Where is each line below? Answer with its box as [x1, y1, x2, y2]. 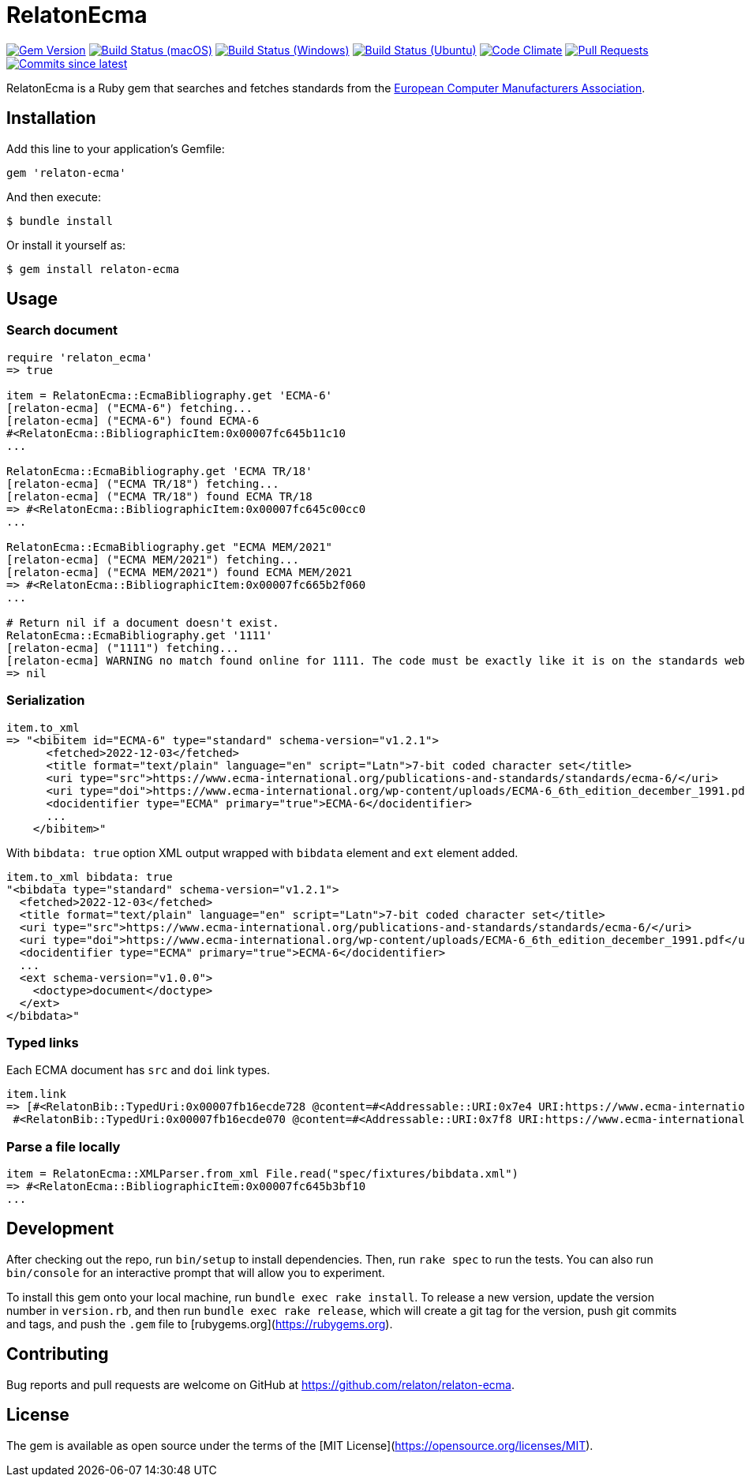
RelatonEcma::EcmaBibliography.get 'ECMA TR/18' [6, 464, 313, 477]
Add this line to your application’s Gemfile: [6, 141, 225, 155]
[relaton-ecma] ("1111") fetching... [6, 641, 240, 654]
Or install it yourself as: [6, 238, 125, 252]
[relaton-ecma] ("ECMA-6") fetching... [6, 401, 253, 414]
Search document [6, 322, 118, 339]
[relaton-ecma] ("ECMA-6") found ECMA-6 [6, 414, 260, 427]
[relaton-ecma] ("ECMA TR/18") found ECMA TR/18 [6, 489, 313, 503]
